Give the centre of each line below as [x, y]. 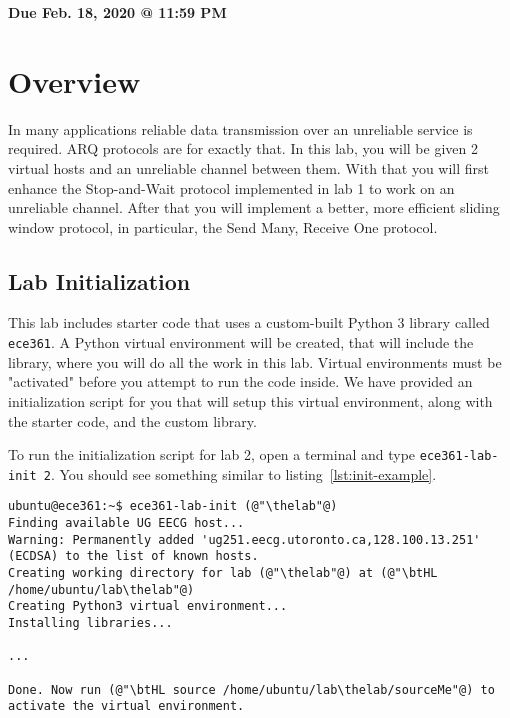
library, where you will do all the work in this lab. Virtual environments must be [255, 361]
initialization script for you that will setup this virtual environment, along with [250, 400]
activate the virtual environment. [126, 706]
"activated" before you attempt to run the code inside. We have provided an [240, 381]
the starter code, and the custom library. [132, 420]
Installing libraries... [90, 623]
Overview [74, 80]
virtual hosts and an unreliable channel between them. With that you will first [249, 167]
